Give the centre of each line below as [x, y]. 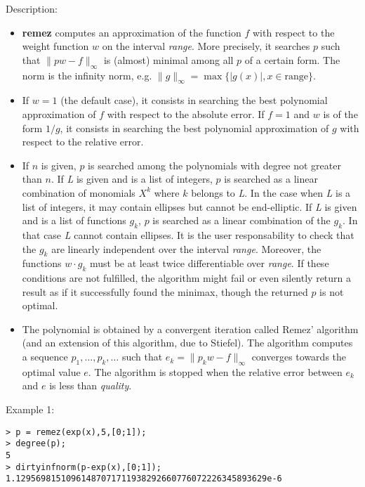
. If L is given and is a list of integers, [132, 179]
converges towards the [299, 357]
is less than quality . [91, 385]
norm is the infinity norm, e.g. [87, 75]
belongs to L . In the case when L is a [271, 192]
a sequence [45, 357]
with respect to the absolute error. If [186, 113]
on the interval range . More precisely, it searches [206, 46]
